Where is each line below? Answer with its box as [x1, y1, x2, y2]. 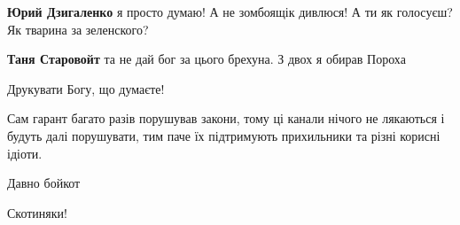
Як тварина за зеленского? [7, 19, 149, 38]
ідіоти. [7, 144, 43, 162]
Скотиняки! [7, 203, 67, 221]
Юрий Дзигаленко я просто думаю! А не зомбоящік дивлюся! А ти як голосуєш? [7, 3, 453, 20]
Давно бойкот [7, 174, 81, 192]
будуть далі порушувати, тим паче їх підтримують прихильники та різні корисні [7, 126, 441, 144]
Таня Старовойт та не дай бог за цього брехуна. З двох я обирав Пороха [7, 50, 406, 68]
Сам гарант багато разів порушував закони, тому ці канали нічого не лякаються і [7, 109, 445, 128]
